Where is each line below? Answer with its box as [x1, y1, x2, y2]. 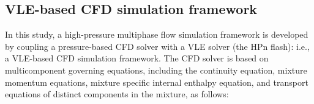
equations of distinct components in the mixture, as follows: [5, 88, 229, 100]
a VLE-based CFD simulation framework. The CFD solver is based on [5, 52, 269, 64]
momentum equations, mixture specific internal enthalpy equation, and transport [5, 75, 308, 88]
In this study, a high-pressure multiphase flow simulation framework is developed [5, 28, 308, 41]
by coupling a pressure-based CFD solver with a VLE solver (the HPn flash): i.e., [5, 40, 310, 52]
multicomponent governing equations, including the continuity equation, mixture [5, 63, 307, 76]
